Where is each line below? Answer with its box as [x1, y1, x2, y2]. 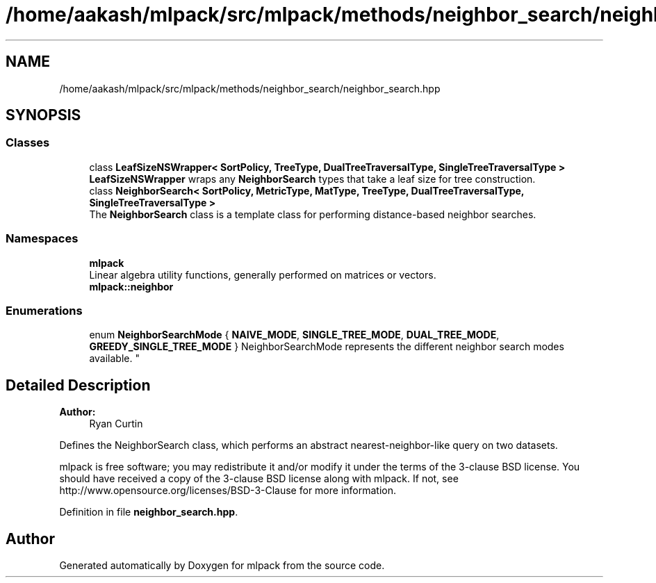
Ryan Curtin [89, 418, 143, 430]
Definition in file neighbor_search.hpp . [59, 506, 238, 518]
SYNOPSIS [6, 106, 81, 124]
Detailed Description [6, 376, 151, 394]
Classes [6, 136, 50, 150]
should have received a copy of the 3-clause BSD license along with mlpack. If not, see [59, 473, 459, 485]
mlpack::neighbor [89, 280, 174, 293]
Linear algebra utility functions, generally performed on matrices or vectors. [89, 268, 436, 281]
